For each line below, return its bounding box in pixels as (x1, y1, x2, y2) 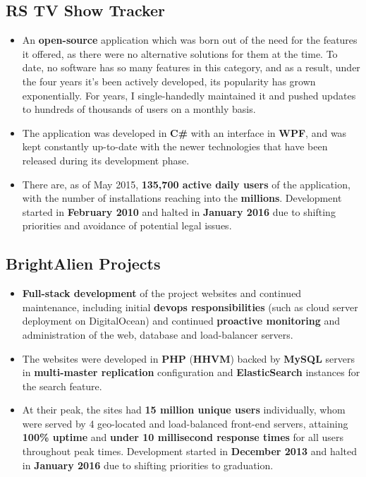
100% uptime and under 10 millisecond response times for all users (22, 430, 343, 445)
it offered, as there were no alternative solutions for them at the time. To (22, 46, 338, 61)
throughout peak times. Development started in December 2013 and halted (22, 444, 358, 459)
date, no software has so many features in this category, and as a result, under (22, 60, 360, 75)
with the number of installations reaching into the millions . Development (22, 191, 342, 205)
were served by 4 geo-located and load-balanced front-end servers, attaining (22, 416, 348, 430)
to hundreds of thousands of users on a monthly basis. (22, 102, 256, 116)
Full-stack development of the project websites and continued (22, 286, 302, 301)
